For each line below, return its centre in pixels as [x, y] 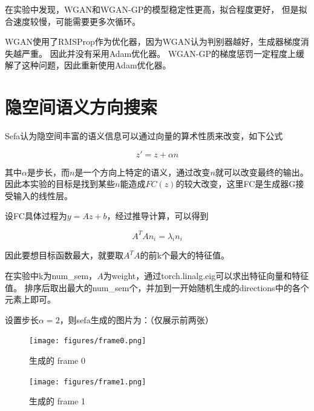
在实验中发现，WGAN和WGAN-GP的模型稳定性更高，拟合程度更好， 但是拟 [156, 9]
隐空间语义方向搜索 [81, 107]
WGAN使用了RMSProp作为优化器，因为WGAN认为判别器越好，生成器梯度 [153, 41]
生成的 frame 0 [57, 360]
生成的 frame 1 [57, 401]
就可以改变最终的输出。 [262, 172]
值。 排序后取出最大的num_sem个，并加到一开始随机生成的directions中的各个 [157, 287]
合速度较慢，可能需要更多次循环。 [73, 21]
